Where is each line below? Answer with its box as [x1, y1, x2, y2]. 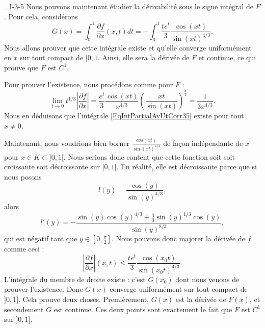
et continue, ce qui [198, 52, 256, 63]
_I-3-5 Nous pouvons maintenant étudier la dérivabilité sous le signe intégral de [4, 1, 253, 11]
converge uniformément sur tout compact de [110, 284, 248, 294]
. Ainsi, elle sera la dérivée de [97, 52, 190, 63]
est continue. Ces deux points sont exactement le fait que [54, 304, 232, 314]
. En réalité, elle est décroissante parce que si [116, 161, 257, 172]
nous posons [4, 171, 42, 182]
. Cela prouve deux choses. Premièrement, [18, 293, 149, 304]
